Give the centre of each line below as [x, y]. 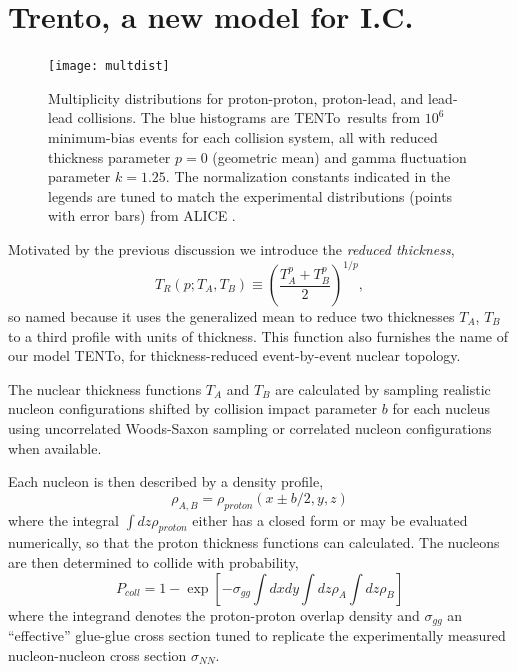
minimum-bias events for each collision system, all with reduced [243, 136]
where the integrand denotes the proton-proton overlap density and [214, 614]
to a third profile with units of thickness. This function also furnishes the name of [258, 335]
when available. [55, 447]
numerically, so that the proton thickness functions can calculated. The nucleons [254, 542]
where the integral [63, 519]
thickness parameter [109, 156]
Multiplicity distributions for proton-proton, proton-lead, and [236, 97]
